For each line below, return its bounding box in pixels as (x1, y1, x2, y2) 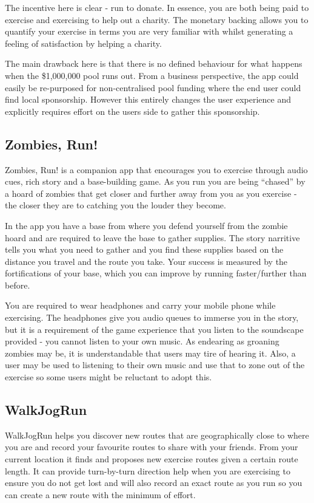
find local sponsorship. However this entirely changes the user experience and (5, 93, 291, 106)
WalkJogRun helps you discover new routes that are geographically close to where (5, 428, 309, 441)
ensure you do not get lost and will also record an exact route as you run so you (5, 476, 302, 489)
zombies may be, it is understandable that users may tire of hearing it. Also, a (5, 346, 296, 359)
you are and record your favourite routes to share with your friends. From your (5, 440, 298, 453)
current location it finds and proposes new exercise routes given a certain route (5, 453, 298, 465)
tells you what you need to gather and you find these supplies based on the (5, 243, 284, 256)
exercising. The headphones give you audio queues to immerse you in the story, (5, 311, 299, 324)
